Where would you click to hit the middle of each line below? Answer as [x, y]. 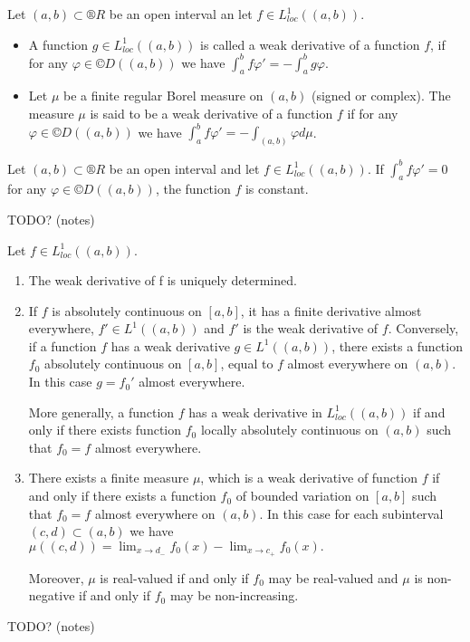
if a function [62, 345]
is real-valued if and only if [174, 577]
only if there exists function [105, 430]
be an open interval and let [184, 168]
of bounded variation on [302, 496]
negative [52, 595]
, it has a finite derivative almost [331, 310]
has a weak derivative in [255, 412]
